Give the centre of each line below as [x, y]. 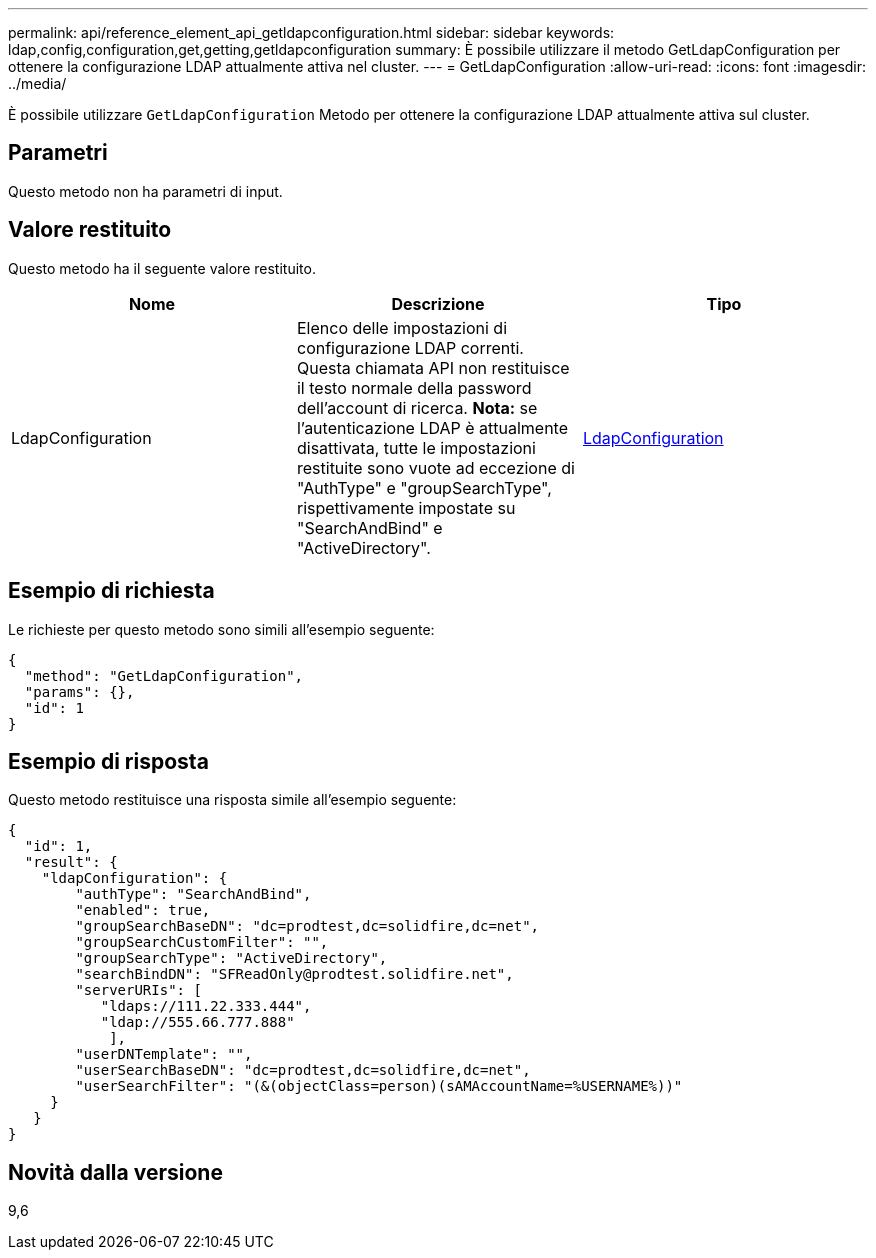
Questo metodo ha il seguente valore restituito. [162, 268]
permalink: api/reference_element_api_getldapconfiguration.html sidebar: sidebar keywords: [311, 32]
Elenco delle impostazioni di [402, 327]
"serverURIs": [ [138, 990]
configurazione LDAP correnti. [410, 347]
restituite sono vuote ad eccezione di [435, 467]
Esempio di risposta [108, 761]
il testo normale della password [414, 387]
